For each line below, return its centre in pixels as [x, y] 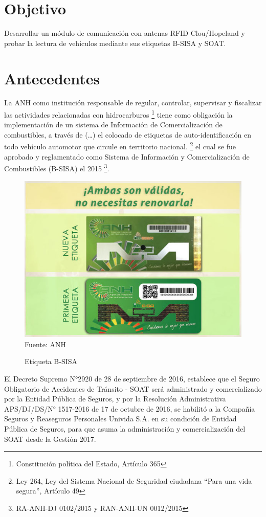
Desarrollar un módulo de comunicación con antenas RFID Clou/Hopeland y [125, 33]
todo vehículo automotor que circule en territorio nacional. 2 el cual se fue [120, 146]
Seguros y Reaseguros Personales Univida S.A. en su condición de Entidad [120, 419]
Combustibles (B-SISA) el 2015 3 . [57, 167]
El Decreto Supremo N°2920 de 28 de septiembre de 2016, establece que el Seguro [132, 378]
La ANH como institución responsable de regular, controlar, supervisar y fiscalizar [133, 103]
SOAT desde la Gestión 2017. [50, 439]
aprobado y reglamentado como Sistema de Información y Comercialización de [127, 156]
